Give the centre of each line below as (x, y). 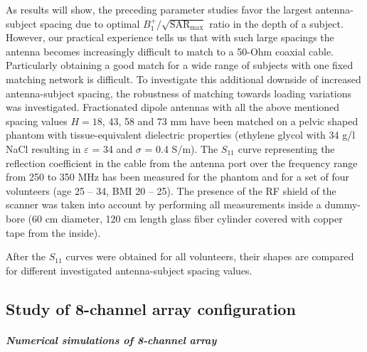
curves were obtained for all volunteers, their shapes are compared (210, 256)
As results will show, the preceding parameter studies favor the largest (159, 9)
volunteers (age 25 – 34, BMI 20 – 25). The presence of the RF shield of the (171, 190)
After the (26, 256)
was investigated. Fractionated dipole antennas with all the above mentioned (173, 107)
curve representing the (286, 148)
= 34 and (112, 148)
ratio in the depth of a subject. (276, 23)
